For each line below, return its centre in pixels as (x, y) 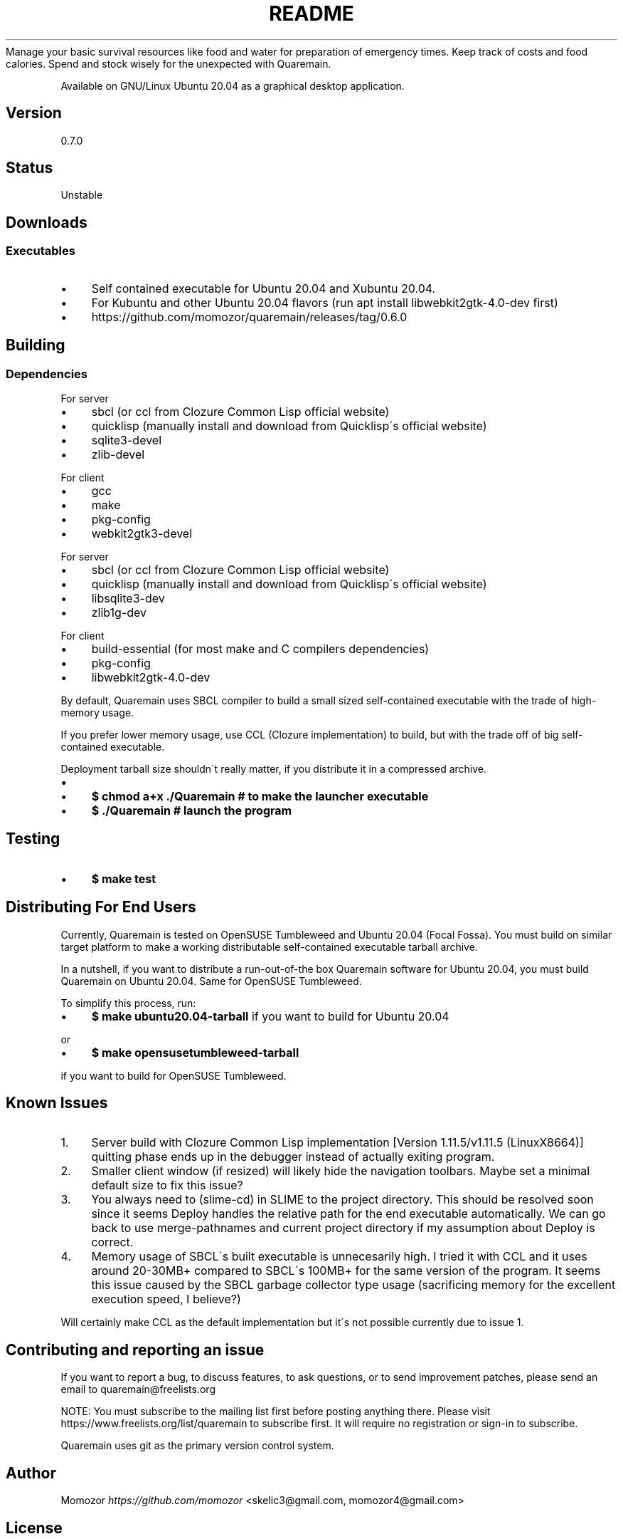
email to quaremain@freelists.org (138, 1389)
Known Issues (57, 1102)
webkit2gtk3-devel (142, 533)
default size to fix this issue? (167, 1185)
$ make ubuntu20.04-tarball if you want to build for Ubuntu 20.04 (270, 1016)
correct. (112, 1242)
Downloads (47, 222)
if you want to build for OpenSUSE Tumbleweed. (174, 1075)
